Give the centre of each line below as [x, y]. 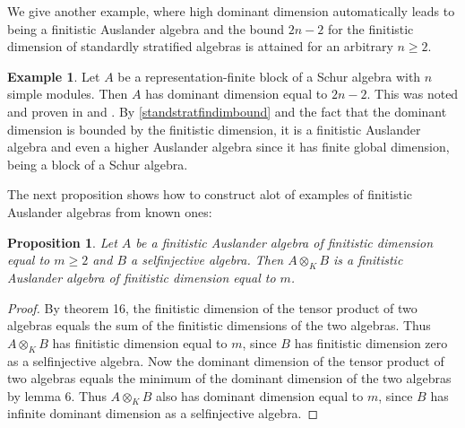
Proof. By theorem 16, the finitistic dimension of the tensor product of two [212, 307]
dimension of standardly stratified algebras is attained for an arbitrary [200, 46]
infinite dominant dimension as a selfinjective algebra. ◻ [163, 413]
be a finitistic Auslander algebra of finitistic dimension [284, 242]
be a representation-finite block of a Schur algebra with [269, 76]
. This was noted [413, 94]
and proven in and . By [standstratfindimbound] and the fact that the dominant [227, 111]
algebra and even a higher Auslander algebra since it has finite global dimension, [228, 147]
